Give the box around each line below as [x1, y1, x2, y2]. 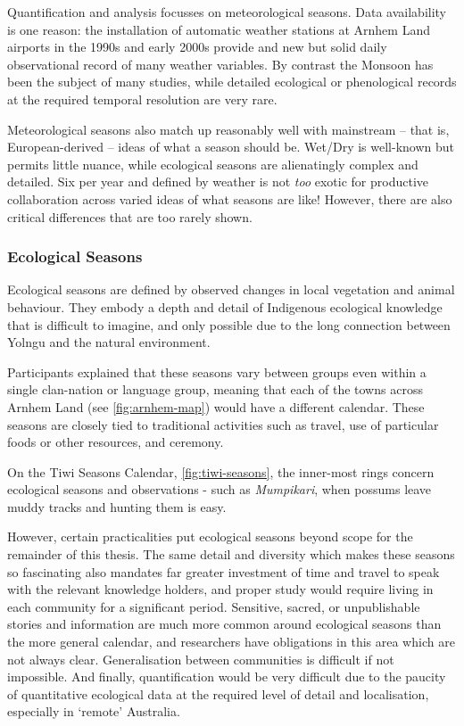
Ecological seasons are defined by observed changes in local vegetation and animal [7, 280, 455, 299]
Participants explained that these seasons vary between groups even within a [7, 362, 427, 381]
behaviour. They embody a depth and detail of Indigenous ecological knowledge [7, 297, 443, 316]
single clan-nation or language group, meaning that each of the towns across [7, 380, 423, 399]
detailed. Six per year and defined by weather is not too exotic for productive [7, 172, 428, 191]
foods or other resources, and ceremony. [7, 433, 224, 451]
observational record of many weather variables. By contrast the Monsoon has [7, 54, 434, 73]
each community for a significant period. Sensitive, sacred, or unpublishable [7, 597, 420, 615]
